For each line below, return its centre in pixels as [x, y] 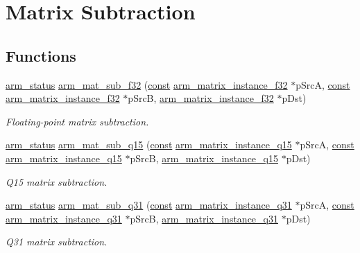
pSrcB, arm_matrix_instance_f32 [201, 98]
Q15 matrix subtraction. [57, 181]
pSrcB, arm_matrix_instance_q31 [204, 218]
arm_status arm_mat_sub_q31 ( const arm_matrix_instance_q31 [149, 205]
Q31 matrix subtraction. [57, 242]
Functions [41, 55]
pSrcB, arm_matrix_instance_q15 [204, 158]
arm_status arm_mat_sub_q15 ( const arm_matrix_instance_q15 [149, 145]
